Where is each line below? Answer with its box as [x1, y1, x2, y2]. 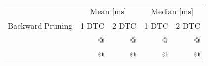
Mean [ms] [90, 5, 126, 17]
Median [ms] [151, 5, 194, 17]
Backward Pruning [8, 20, 73, 31]
